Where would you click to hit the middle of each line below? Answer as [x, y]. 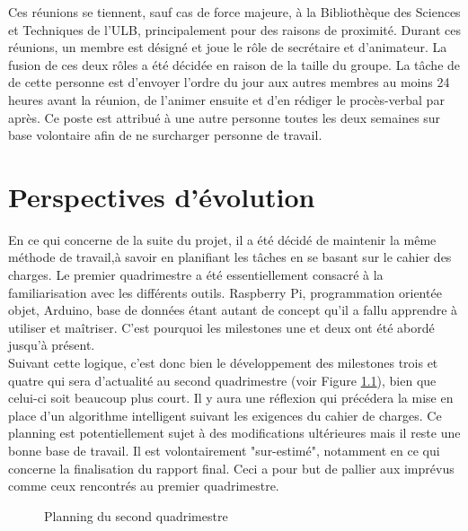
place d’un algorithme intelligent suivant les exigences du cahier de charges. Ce [225, 415]
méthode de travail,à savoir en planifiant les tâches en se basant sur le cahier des [230, 257]
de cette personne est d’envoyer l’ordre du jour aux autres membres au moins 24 [229, 82]
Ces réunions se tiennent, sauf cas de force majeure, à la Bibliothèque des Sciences [234, 12]
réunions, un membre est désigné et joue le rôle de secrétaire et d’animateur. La [228, 47]
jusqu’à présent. [52, 345]
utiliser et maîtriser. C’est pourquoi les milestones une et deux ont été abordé [221, 327]
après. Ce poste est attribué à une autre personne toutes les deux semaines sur [225, 117]
